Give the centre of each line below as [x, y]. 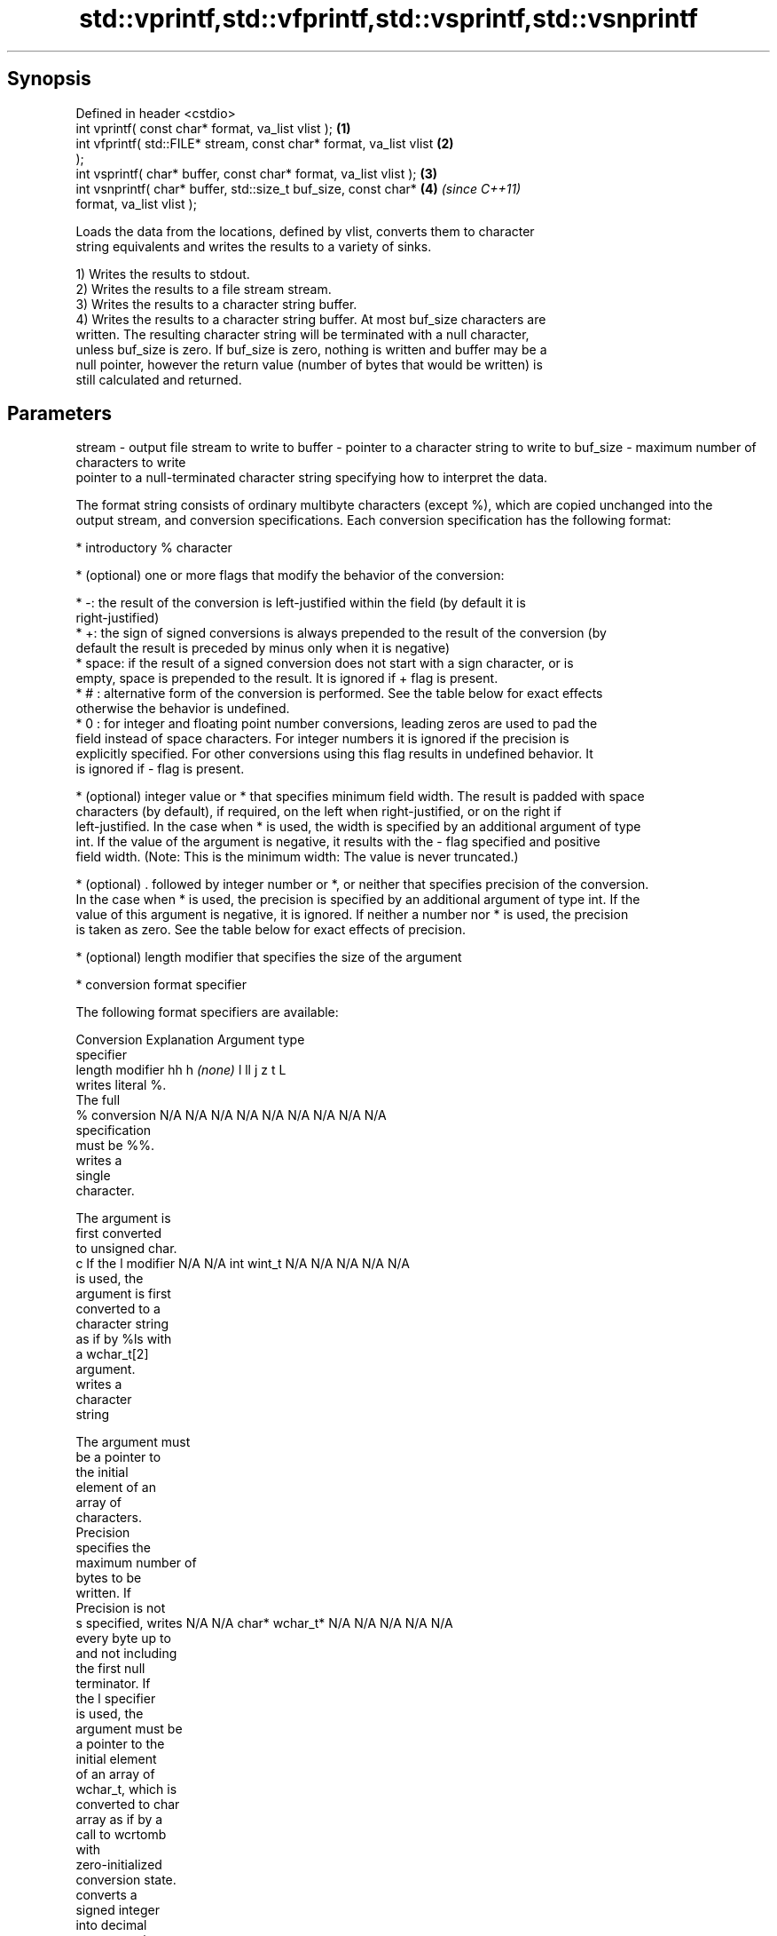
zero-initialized [119, 1865]
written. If [104, 1593]
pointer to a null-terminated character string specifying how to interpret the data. [312, 478]
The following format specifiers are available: [207, 1012]
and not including [126, 1654]
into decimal [111, 1925]
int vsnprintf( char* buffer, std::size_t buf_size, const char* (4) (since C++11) [298, 188]
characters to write [131, 463]
